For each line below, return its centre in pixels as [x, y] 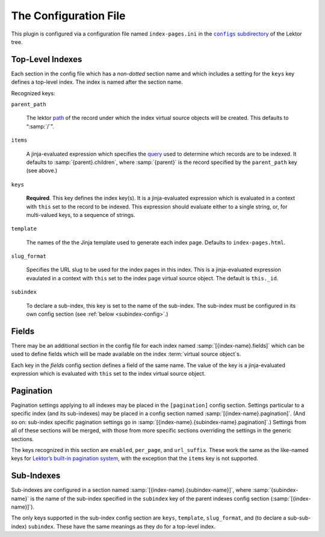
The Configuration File [68, 16]
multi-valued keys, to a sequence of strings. [81, 215]
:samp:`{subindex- [275, 490]
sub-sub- [299, 518]
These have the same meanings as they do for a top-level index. [136, 526]
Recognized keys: [33, 93]
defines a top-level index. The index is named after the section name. [97, 82]
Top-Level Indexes [47, 59]
